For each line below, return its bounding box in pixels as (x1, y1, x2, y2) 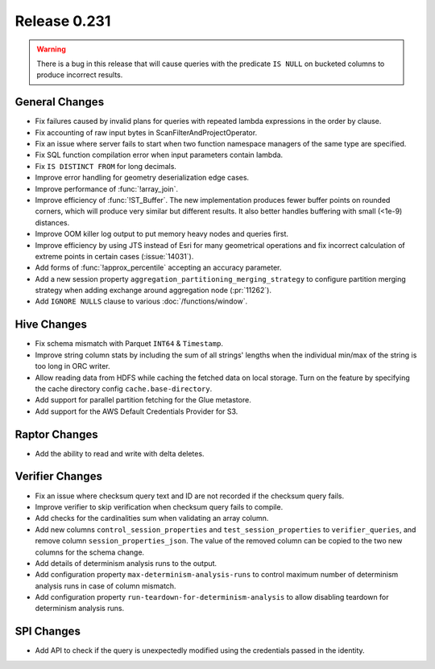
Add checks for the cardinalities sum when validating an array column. (35, 514, 269, 523)
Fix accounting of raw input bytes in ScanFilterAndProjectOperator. (35, 127, 258, 137)
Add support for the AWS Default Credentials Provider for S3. (35, 407, 238, 416)
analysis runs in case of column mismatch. (35, 580, 176, 591)
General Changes (14, 95, 105, 109)
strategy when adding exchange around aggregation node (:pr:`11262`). (35, 286, 271, 295)
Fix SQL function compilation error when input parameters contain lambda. (35, 150, 284, 160)
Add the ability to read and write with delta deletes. (35, 448, 205, 458)
